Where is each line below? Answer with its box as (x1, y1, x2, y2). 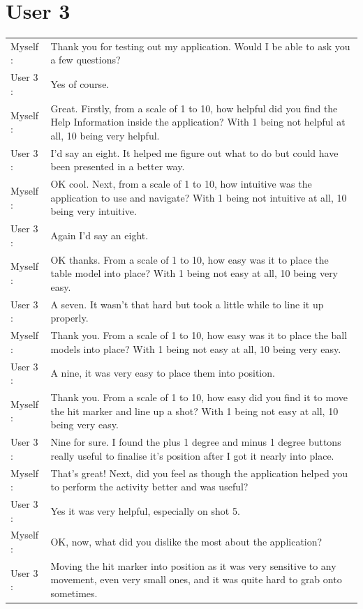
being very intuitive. (50, 204, 137, 218)
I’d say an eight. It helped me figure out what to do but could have (50, 145, 339, 160)
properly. (50, 310, 89, 325)
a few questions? (50, 52, 121, 67)
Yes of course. (50, 77, 110, 91)
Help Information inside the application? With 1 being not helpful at (50, 114, 346, 129)
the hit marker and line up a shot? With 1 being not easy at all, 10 (50, 403, 339, 418)
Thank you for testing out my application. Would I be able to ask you (50, 38, 350, 53)
